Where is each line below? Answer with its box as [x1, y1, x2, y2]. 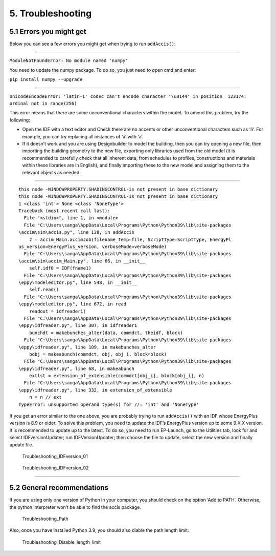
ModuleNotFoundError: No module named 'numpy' [9, 58, 128, 64]
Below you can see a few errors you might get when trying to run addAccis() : [9, 41, 176, 47]
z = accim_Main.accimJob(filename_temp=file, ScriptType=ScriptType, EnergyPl [29, 236, 232, 242]
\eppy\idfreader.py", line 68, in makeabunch [18, 365, 135, 372]
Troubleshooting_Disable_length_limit [22, 539, 101, 545]
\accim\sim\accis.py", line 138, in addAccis [18, 230, 135, 235]
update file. [9, 441, 33, 448]
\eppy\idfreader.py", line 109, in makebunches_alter [18, 344, 156, 350]
